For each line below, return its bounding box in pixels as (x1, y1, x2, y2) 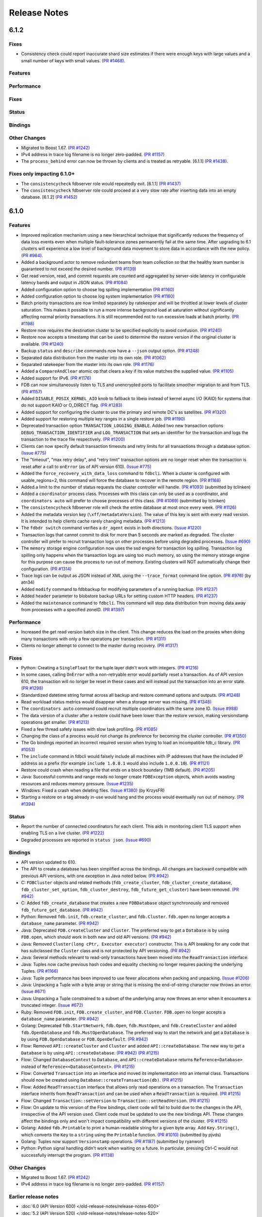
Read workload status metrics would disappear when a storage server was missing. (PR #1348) (21, 699, 212, 705)
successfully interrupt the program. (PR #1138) (21, 1152, 114, 1158)
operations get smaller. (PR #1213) (21, 719, 89, 725)
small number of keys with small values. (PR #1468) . (21, 57, 126, 63)
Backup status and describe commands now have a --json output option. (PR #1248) (21, 348, 200, 354)
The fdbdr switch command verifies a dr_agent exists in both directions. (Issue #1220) (21, 525, 202, 531)
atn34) (21, 579, 35, 585)
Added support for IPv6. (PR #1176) (21, 375, 92, 381)
